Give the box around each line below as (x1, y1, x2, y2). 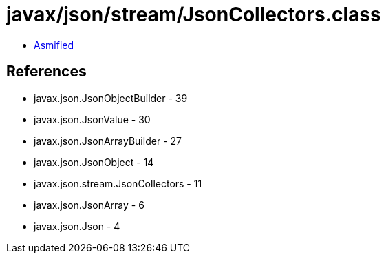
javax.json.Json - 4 (34, 220, 120, 232)
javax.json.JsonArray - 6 (34, 198, 144, 211)
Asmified (34, 39, 74, 51)
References (6, 63, 87, 81)
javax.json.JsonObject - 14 (34, 156, 154, 168)
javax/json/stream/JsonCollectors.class (6, 3, 381, 26)
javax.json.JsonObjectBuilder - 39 (34, 92, 188, 104)
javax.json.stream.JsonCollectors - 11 (34, 177, 202, 189)
